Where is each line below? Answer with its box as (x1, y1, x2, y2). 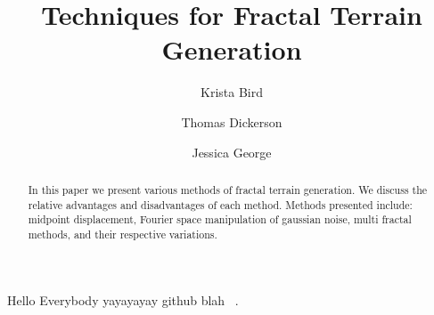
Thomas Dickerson (181, 112, 283, 131)
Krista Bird (201, 83, 263, 101)
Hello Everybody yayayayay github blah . (7, 290, 239, 309)
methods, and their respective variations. (28, 226, 217, 241)
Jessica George (192, 142, 272, 161)
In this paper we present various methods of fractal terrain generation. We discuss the (28, 182, 428, 197)
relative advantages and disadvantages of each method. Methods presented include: (28, 197, 413, 212)
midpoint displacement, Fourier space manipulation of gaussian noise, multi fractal (28, 212, 412, 227)
